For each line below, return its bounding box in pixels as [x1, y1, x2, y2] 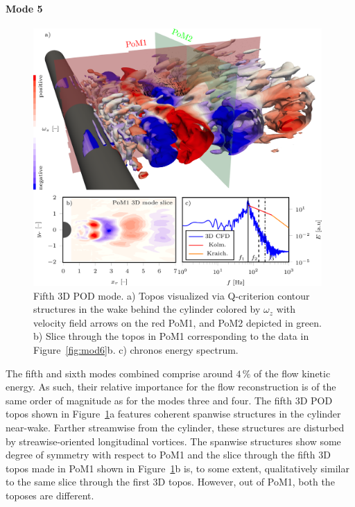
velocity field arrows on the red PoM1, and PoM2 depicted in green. [33, 315, 322, 329]
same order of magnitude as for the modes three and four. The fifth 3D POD [6, 393, 333, 407]
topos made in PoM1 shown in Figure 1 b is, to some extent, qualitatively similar [6, 461, 349, 475]
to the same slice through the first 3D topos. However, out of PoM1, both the [6, 474, 335, 489]
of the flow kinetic [254, 366, 331, 380]
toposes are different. [6, 488, 94, 502]
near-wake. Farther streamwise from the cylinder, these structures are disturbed [6, 420, 345, 435]
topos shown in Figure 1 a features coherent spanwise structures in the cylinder [6, 406, 341, 421]
